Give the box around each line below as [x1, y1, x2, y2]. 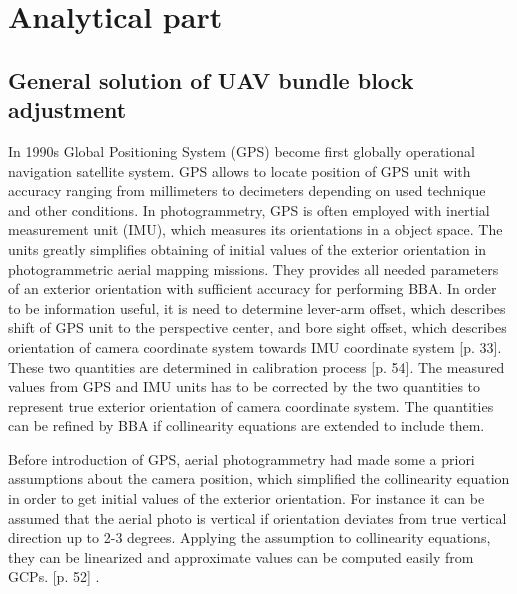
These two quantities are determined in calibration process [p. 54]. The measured [8, 356, 505, 377]
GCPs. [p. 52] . [8, 566, 100, 587]
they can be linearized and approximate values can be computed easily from [8, 546, 474, 567]
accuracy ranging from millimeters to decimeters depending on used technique [8, 180, 486, 201]
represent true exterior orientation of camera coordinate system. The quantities [8, 395, 494, 416]
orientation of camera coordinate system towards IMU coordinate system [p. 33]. [8, 336, 502, 357]
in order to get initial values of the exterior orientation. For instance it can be [8, 488, 485, 509]
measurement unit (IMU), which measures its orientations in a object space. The [8, 219, 503, 240]
